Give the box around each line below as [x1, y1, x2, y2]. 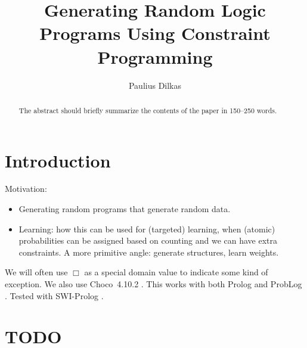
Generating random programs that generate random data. [18, 203, 231, 215]
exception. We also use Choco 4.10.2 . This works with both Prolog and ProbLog [5, 278, 302, 290]
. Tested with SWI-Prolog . [5, 289, 104, 302]
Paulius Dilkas [128, 79, 182, 91]
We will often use [5, 266, 68, 278]
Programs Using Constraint [39, 21, 271, 45]
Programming [97, 44, 213, 69]
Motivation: [5, 182, 47, 195]
